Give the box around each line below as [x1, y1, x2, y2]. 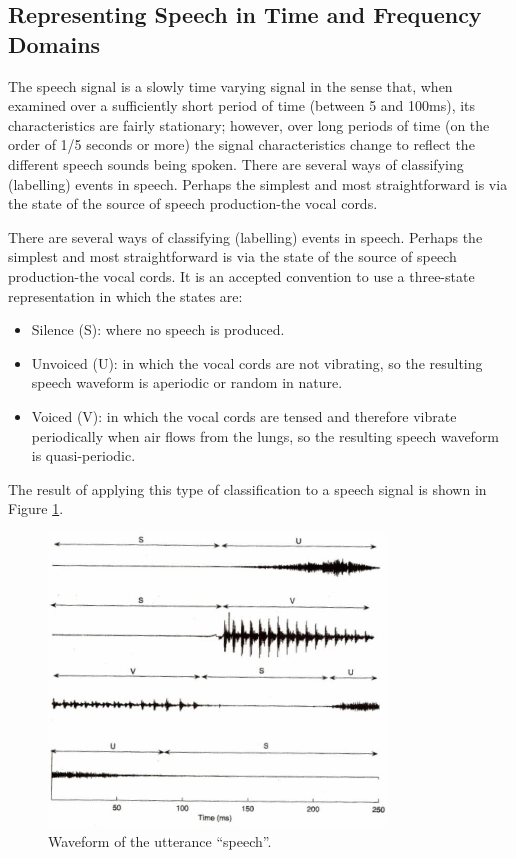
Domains [8, 28, 101, 59]
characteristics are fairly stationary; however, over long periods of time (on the [8, 114, 490, 135]
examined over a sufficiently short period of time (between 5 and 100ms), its [8, 95, 476, 116]
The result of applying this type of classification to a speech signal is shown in [8, 478, 487, 499]
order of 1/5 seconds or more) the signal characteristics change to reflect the [8, 134, 475, 155]
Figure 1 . [8, 498, 64, 519]
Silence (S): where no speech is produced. [31, 319, 285, 340]
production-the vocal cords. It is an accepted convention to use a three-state [8, 265, 475, 286]
